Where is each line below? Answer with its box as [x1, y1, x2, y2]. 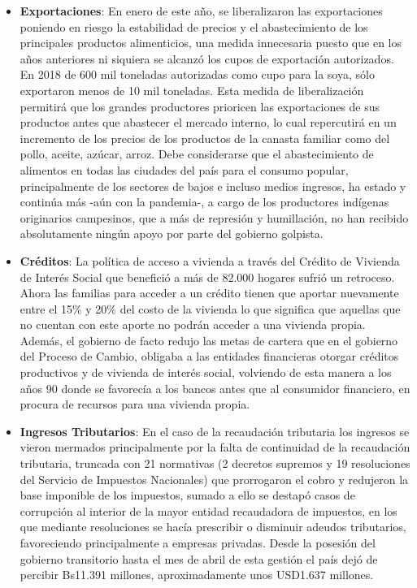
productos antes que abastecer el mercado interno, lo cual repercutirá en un [20, 114, 397, 131]
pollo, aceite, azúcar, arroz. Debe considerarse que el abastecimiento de [20, 145, 374, 162]
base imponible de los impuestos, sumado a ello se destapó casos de [20, 486, 355, 504]
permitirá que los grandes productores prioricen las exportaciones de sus [20, 97, 380, 115]
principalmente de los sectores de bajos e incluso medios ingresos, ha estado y [20, 177, 406, 194]
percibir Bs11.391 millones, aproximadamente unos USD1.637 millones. [20, 566, 374, 583]
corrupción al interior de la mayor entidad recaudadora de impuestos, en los [20, 502, 397, 519]
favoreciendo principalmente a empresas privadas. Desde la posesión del [20, 534, 376, 551]
